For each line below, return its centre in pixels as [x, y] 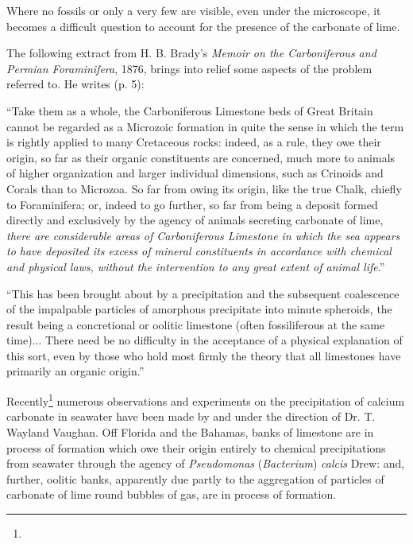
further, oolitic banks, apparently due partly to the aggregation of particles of [195, 478]
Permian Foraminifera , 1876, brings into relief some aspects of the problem [189, 68]
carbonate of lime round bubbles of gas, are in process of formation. [172, 494]
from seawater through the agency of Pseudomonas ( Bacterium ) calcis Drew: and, [206, 463]
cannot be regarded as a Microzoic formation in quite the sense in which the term [205, 126]
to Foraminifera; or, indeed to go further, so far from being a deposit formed [192, 204]
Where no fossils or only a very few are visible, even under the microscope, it [194, 10]
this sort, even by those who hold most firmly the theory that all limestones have [204, 355]
